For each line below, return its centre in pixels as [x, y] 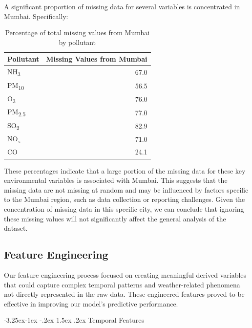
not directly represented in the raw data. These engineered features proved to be [124, 294]
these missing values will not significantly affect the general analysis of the [115, 218]
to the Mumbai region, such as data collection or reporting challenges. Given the [125, 199]
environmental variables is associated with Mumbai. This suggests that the [116, 180]
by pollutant [77, 42]
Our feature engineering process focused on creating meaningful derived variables [125, 274]
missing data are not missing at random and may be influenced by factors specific [126, 189]
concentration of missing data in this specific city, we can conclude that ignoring [124, 208]
